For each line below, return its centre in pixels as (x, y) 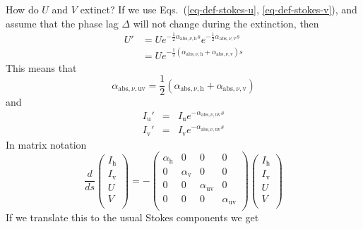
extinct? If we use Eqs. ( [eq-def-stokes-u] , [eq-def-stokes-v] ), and (219, 9)
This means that (41, 67)
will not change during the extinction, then (226, 23)
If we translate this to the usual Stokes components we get (132, 217)
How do (22, 9)
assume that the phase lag (62, 23)
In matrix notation (46, 144)
